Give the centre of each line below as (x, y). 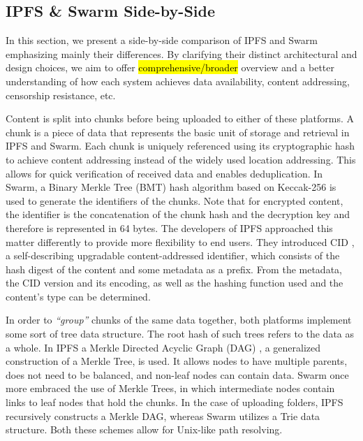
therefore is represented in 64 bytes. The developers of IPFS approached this (169, 227)
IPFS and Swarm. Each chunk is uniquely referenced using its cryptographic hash (180, 146)
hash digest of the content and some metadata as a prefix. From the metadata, (174, 269)
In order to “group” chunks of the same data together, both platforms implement (179, 320)
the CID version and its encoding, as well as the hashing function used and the (175, 283)
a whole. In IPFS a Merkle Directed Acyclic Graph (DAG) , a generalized (163, 347)
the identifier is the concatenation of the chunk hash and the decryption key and (178, 214)
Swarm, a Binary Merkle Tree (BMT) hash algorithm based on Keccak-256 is (171, 187)
